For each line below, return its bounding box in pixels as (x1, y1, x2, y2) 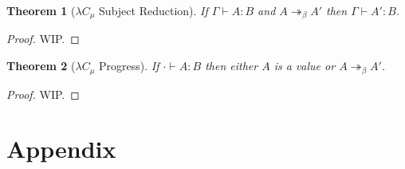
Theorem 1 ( (6, 2, 76, 18)
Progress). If (99, 57, 159, 74)
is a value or (273, 57, 336, 74)
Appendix (6, 132, 116, 165)
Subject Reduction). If (99, 2, 208, 18)
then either (205, 57, 258, 74)
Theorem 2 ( (6, 57, 76, 74)
